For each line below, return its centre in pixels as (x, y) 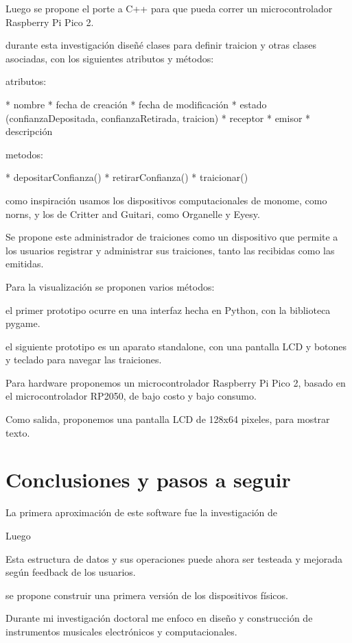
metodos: (24, 154)
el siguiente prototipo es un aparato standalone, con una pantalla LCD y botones (176, 346)
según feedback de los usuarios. (71, 572)
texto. (18, 432)
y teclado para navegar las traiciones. (84, 360)
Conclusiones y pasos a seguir (148, 480)
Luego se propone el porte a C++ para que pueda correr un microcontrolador (169, 8)
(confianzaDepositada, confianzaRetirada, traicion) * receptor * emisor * (158, 118)
